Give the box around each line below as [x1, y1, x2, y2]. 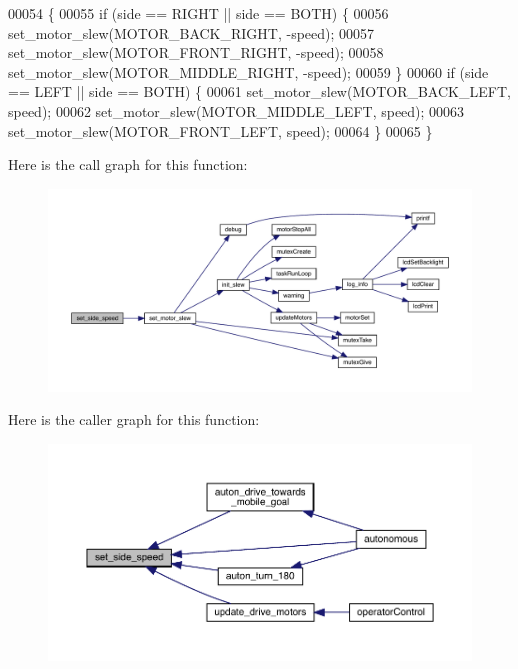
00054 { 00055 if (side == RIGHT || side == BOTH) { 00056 [8, 3, 389, 23]
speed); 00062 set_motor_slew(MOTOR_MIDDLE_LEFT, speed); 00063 [8, 100, 465, 121]
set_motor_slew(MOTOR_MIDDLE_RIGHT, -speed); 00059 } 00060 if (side [8, 61, 489, 82]
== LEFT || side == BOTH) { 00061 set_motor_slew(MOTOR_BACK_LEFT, [8, 81, 511, 102]
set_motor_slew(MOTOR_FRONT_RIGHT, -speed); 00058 [8, 42, 384, 63]
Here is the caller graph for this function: [8, 409, 260, 430]
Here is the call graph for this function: [8, 154, 248, 175]
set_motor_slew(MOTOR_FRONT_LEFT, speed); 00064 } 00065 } [8, 120, 433, 141]
